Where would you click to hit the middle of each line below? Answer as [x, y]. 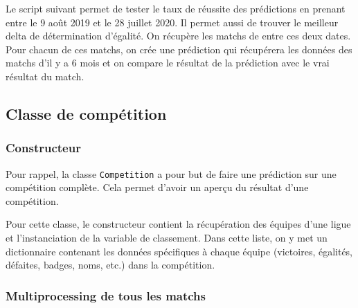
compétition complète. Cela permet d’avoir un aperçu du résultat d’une [157, 187]
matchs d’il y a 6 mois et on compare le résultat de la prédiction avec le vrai [168, 63]
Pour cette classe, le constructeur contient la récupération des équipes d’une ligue [178, 224]
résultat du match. [45, 76]
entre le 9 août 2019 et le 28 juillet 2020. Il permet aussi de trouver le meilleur [172, 22]
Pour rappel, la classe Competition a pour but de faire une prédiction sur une [171, 173]
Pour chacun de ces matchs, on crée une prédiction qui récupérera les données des [179, 49]
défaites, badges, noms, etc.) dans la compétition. [110, 265]
